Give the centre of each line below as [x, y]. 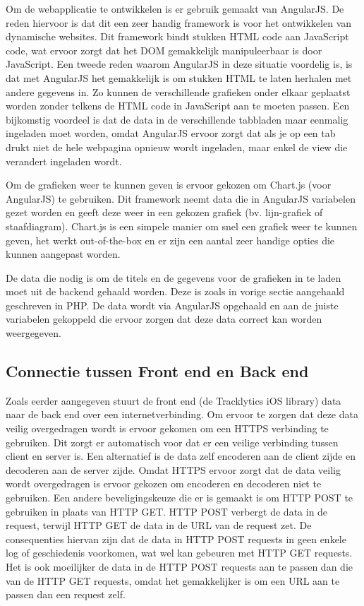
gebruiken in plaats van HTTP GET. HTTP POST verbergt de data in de [167, 511]
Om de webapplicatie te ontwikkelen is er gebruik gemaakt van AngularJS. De [175, 8]
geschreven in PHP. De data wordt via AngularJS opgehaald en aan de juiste [172, 305]
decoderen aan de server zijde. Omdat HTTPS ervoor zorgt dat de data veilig [173, 469]
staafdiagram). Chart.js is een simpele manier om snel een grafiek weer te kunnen [182, 226]
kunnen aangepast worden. [63, 254]
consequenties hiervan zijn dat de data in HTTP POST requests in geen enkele [176, 539]
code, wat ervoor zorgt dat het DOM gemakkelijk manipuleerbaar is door [164, 50]
